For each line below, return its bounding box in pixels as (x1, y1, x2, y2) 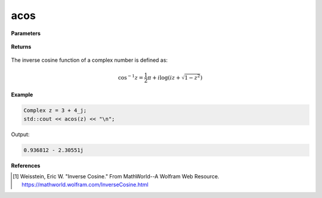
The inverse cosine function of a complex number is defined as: (11, 56, 168, 64)
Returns (11, 43, 32, 50)
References (11, 162, 41, 169)
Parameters (11, 30, 41, 37)
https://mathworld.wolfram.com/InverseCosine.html (21, 181, 148, 188)
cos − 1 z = (118, 73, 144, 81)
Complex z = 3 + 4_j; (23, 107, 87, 114)
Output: (11, 131, 30, 138)
